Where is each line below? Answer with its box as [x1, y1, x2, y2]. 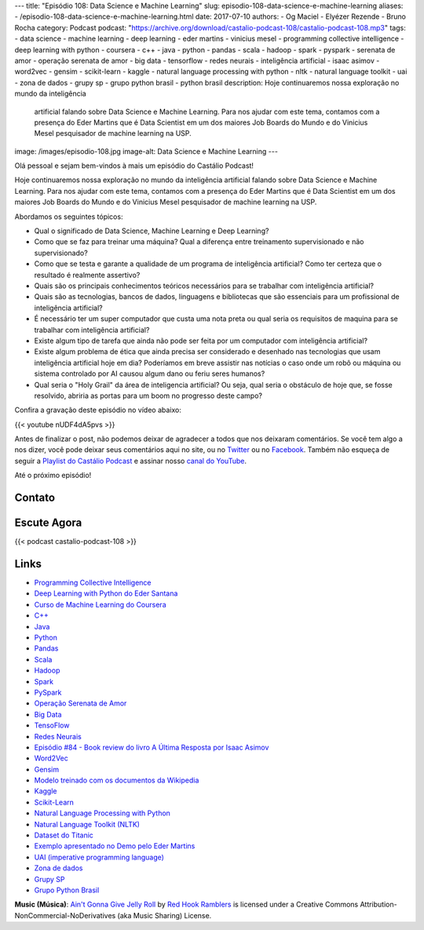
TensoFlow [34, 720, 70, 730]
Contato [14, 491, 55, 505]
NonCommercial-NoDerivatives [14, 910, 116, 920]
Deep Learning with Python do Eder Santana [34, 589, 178, 598]
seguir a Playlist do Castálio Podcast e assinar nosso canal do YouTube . [14, 456, 247, 465]
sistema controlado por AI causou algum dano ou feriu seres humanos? [34, 369, 265, 378]
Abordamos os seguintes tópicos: [14, 212, 123, 221]
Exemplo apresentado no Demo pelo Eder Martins [34, 841, 196, 851]
